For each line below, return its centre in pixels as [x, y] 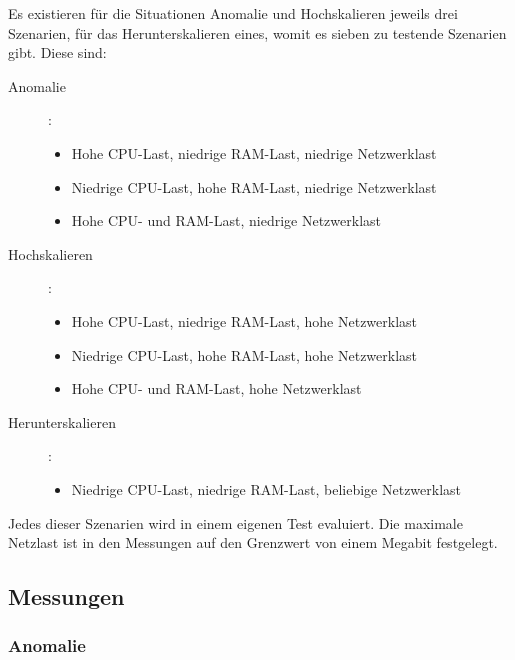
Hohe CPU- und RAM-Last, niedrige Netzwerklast [226, 220]
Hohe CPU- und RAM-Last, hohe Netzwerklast [216, 388]
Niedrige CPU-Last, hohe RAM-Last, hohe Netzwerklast [244, 354]
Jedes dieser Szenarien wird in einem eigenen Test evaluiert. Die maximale [235, 522]
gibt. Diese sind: [57, 52]
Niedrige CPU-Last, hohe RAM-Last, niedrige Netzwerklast [254, 186]
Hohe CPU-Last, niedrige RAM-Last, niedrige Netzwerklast [254, 152]
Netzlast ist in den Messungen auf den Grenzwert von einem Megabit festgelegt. [253, 542]
